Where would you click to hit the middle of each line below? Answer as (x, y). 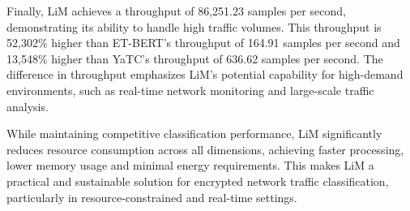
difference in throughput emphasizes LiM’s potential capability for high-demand (205, 74)
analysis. (28, 106)
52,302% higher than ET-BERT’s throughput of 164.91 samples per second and (203, 43)
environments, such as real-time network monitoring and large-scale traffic (190, 90)
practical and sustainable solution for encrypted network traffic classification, (198, 181)
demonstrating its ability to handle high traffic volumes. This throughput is (194, 26)
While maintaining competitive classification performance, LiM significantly (194, 133)
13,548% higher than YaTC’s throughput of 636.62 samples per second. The (195, 58)
